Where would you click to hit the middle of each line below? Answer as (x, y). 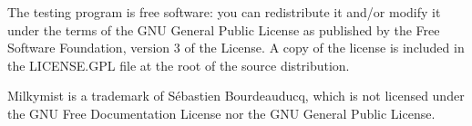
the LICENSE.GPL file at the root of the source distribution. (179, 65)
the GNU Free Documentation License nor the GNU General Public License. (221, 113)
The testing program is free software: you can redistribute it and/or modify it (224, 12)
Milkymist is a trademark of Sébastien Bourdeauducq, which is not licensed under (236, 96)
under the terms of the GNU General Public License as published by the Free (224, 29)
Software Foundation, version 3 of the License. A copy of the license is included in (236, 48)
